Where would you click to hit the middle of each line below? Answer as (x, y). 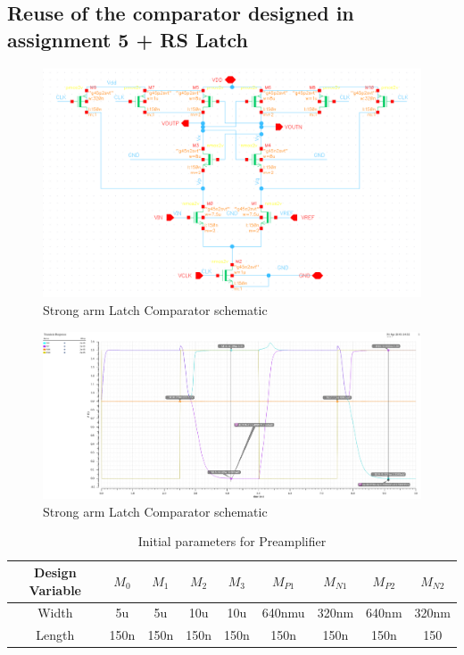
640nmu (283, 613)
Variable (55, 589)
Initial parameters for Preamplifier (232, 541)
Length (55, 635)
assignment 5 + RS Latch (128, 39)
